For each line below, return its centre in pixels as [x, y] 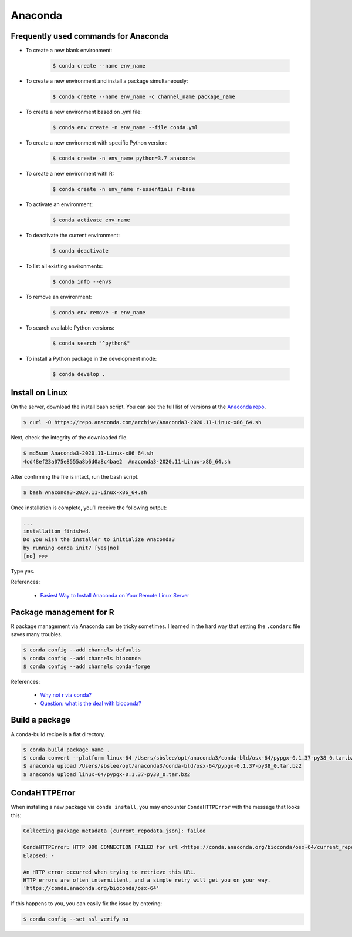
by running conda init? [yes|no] [71, 548]
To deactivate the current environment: [73, 235]
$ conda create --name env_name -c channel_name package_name [144, 97]
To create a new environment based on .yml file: [84, 112]
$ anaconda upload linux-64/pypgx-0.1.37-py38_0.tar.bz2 [107, 774]
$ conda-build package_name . [67, 750]
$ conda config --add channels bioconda [82, 658]
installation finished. [57, 531]
